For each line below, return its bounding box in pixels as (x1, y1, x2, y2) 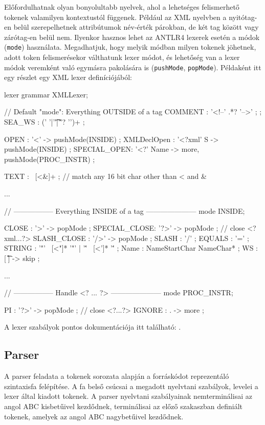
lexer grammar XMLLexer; (4, 89, 88, 99)
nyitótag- (229, 11, 257, 22)
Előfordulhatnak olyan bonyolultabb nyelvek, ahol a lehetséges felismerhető (4, 2, 239, 12)
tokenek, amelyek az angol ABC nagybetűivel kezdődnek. (4, 411, 184, 421)
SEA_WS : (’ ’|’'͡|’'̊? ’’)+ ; (4, 116, 85, 127)
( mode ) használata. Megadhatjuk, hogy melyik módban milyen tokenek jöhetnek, (4, 42, 256, 52)
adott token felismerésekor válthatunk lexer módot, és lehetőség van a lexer (4, 52, 240, 63)
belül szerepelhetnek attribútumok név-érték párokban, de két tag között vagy (13, 22, 259, 32)
